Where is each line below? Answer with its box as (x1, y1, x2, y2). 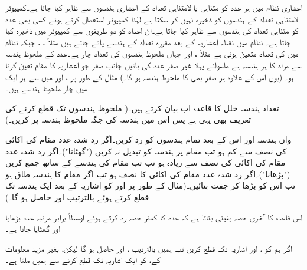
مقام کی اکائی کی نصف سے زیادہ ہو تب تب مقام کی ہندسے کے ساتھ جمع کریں (5, 156, 286, 169)
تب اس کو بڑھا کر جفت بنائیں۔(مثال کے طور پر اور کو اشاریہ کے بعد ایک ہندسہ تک (5, 179, 296, 192)
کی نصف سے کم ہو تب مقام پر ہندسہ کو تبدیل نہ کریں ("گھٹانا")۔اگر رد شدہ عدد (5, 144, 287, 157)
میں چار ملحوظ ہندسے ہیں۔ (5, 82, 87, 94)
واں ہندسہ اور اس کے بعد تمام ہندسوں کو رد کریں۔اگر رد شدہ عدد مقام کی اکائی (5, 133, 292, 145)
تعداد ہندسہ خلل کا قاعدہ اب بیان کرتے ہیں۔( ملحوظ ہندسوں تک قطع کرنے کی (5, 101, 279, 114)
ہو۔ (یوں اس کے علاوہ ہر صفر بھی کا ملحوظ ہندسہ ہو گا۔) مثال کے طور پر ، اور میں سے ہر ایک (5, 70, 294, 83)
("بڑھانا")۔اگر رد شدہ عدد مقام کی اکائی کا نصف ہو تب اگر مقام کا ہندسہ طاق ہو (5, 167, 290, 180)
